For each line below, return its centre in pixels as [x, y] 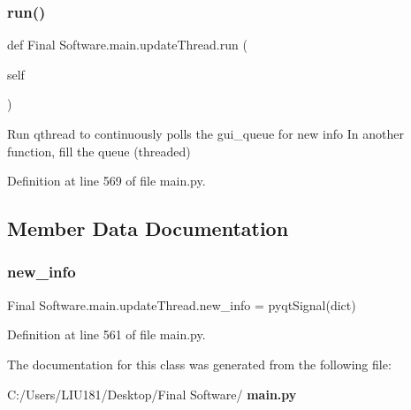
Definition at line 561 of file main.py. [107, 334]
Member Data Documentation [148, 228]
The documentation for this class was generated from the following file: [199, 364]
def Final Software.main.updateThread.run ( [127, 45]
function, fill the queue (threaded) [99, 151]
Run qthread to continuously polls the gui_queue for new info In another [205, 133]
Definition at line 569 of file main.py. [107, 181]
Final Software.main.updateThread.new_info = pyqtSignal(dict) [182, 304]
